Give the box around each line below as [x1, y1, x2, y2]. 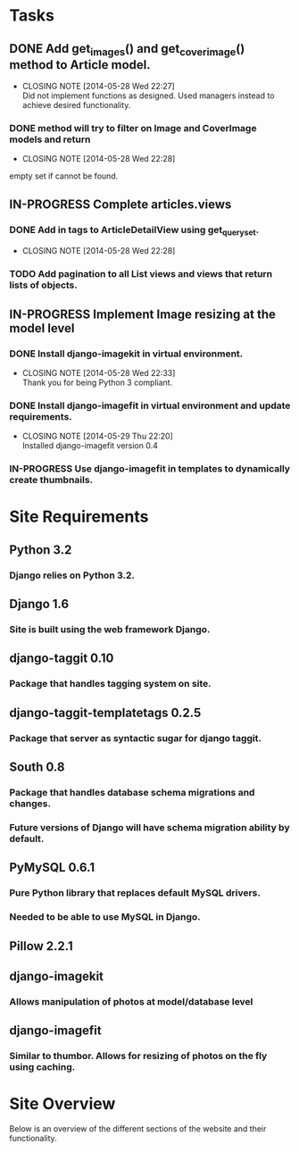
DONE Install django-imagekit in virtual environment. [9, 347, 244, 360]
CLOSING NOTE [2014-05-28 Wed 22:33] [21, 368, 176, 379]
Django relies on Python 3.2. [9, 569, 136, 581]
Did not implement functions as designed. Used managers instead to [21, 90, 275, 101]
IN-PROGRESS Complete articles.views [9, 196, 232, 212]
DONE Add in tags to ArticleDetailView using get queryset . [9, 223, 260, 238]
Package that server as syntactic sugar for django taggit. [9, 731, 262, 744]
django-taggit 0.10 [9, 651, 114, 666]
